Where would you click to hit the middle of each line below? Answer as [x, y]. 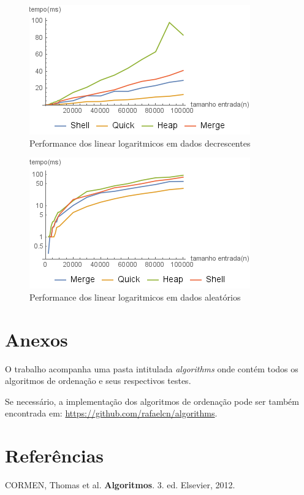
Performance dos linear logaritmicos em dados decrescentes [140, 143]
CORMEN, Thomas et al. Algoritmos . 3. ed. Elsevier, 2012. [120, 485]
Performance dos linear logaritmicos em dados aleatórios [135, 297]
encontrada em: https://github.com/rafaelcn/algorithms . [111, 413]
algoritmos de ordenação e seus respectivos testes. [98, 381]
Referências [55, 455]
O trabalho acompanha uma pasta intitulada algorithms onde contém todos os [152, 368]
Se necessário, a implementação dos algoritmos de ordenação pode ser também [152, 401]
